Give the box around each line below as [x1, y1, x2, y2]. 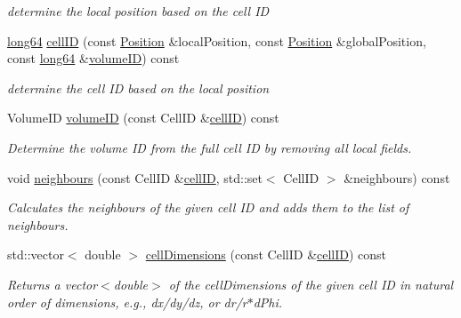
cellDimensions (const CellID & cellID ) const [145, 245, 387, 264]
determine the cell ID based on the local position [7, 78, 270, 97]
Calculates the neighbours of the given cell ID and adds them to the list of [7, 198, 409, 217]
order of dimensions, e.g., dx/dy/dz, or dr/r [7, 292, 247, 311]
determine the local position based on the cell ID [7, 2, 270, 20]
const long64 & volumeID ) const [7, 49, 180, 68]
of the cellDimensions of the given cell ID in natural [168, 274, 454, 293]
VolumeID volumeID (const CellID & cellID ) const [7, 108, 279, 127]
